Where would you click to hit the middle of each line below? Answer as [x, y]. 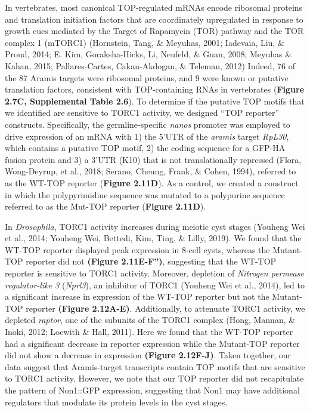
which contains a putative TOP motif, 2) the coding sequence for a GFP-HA [145, 148]
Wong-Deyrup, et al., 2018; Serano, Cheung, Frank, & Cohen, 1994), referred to [151, 171]
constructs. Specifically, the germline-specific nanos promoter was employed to [148, 124]
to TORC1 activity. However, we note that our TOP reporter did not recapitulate [154, 378]
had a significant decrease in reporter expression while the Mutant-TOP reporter [152, 343]
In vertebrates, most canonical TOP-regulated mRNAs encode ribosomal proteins [154, 7]
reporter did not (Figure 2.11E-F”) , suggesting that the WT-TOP [151, 261]
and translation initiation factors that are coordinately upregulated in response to [154, 19]
